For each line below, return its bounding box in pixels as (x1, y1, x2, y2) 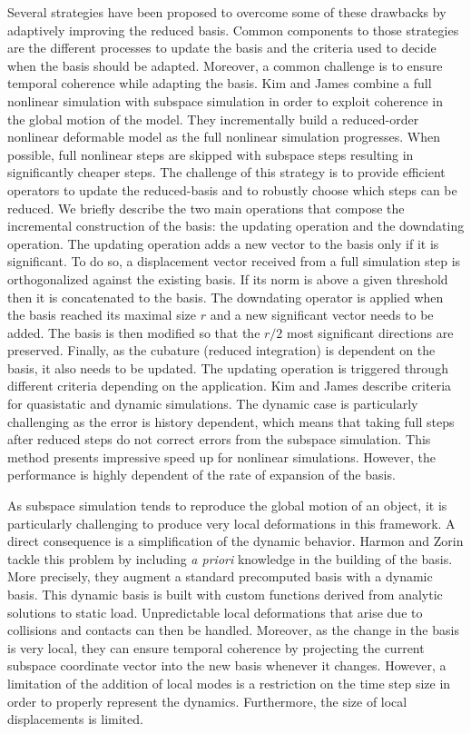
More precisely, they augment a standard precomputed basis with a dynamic (7, 567, 433, 586)
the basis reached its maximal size (7, 305, 196, 324)
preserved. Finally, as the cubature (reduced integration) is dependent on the (7, 341, 436, 360)
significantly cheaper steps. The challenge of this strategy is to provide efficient (7, 163, 446, 182)
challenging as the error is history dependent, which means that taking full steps (7, 412, 455, 431)
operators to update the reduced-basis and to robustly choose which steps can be (7, 180, 457, 199)
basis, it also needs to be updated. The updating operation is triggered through (7, 358, 448, 377)
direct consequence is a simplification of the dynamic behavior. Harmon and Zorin (7, 531, 464, 550)
